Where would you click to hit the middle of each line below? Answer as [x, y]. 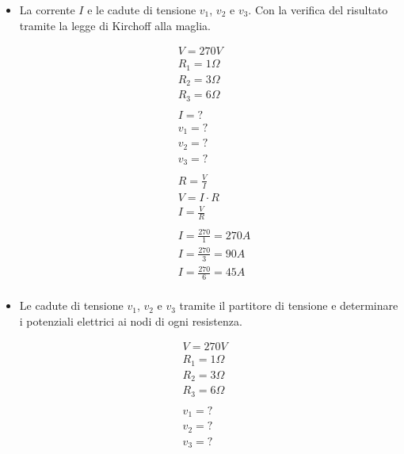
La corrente [47, 10]
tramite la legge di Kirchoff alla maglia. [115, 25]
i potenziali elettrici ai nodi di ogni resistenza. [131, 320]
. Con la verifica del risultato [318, 10]
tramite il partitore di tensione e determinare [289, 305]
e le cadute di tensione [142, 10]
